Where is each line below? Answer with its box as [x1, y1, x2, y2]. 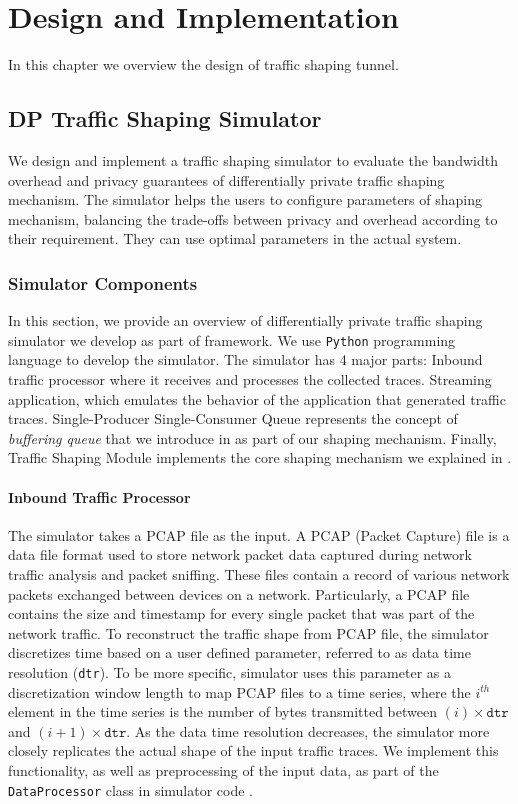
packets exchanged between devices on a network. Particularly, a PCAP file [8, 583, 470, 604]
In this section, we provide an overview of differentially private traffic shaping [8, 310, 483, 331]
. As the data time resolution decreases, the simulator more [126, 720, 490, 741]
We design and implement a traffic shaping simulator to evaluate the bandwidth [8, 149, 498, 170]
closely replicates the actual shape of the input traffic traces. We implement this [8, 740, 499, 761]
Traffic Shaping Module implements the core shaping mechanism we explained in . [8, 447, 512, 468]
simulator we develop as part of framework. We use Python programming [8, 329, 456, 350]
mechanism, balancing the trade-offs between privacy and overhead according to [8, 208, 498, 229]
